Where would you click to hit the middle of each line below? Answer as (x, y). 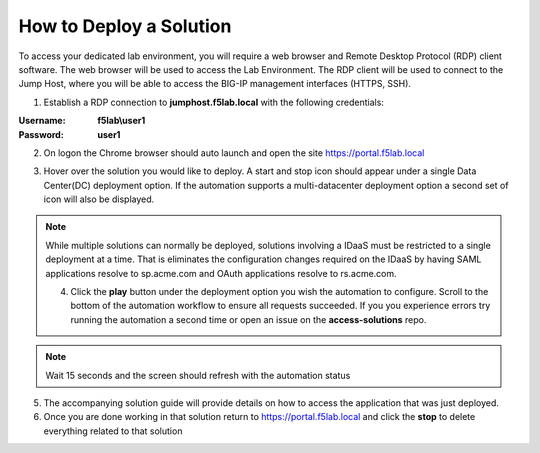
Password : (41, 134)
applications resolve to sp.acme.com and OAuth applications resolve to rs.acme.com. (221, 273)
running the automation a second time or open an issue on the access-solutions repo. (248, 319)
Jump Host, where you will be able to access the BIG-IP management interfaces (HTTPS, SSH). (215, 84)
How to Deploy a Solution (125, 26)
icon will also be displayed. (99, 199)
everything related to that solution (113, 431)
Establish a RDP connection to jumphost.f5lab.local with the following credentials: (214, 102)
